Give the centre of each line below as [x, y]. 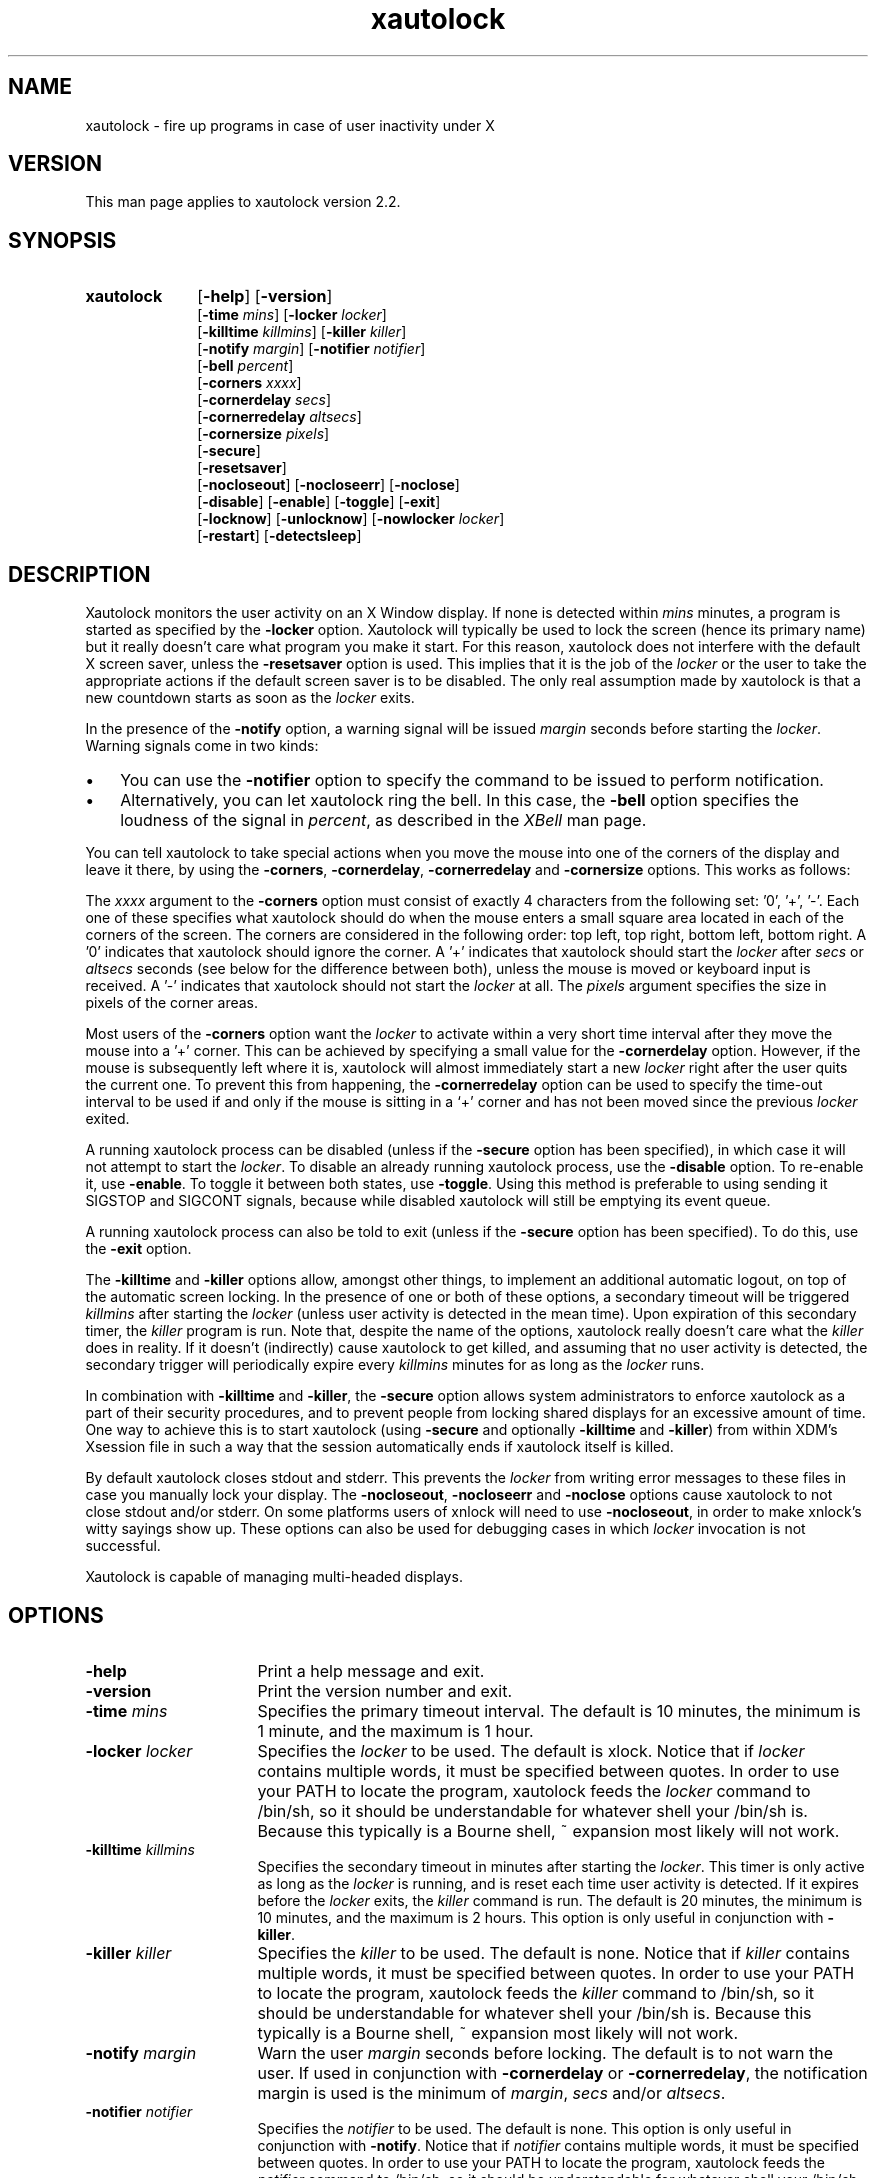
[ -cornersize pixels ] [263, 434]
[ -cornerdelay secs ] [264, 400]
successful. [123, 1546]
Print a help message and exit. [371, 1670]
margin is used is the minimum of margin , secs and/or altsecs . [491, 2092]
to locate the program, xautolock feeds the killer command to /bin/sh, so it [536, 1992]
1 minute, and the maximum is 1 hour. [395, 1730]
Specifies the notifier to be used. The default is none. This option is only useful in [524, 2128]
